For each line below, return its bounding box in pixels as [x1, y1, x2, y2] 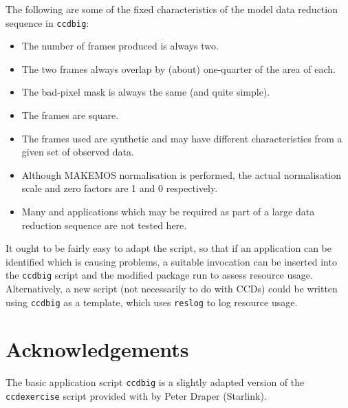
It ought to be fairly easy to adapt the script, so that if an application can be [6, 241, 331, 255]
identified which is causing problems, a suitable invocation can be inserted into [6, 254, 337, 268]
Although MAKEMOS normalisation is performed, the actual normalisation [21, 167, 342, 182]
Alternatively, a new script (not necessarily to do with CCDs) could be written [6, 281, 338, 296]
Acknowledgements [6, 335, 189, 363]
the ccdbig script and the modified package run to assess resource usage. [6, 268, 313, 282]
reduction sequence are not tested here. [21, 217, 187, 232]
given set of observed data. [21, 144, 134, 159]
